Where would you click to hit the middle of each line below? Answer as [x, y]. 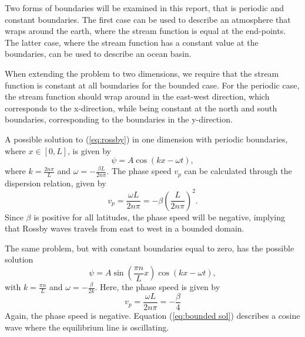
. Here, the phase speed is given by [157, 287]
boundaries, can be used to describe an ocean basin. [98, 54]
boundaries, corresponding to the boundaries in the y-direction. [119, 119]
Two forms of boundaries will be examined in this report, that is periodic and [144, 8]
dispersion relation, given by [56, 183]
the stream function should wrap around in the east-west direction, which [137, 96]
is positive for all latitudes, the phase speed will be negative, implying [159, 217]
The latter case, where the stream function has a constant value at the [132, 42]
